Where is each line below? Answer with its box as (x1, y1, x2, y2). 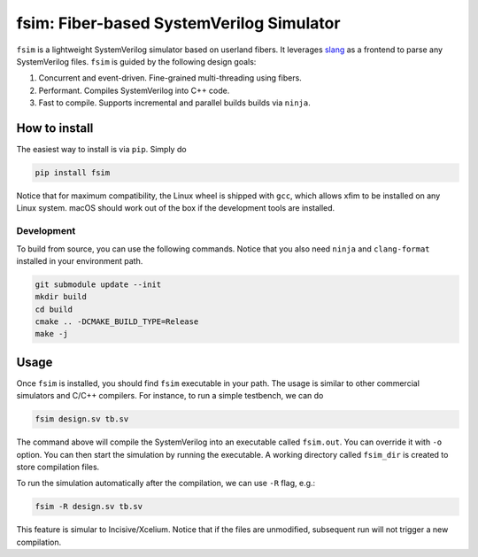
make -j (35, 329, 68, 339)
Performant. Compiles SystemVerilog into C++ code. (38, 85, 230, 96)
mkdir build (35, 292, 88, 302)
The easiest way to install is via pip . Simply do (16, 144, 187, 155)
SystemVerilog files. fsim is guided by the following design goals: (16, 56, 257, 66)
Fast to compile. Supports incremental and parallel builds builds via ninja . (38, 97, 312, 108)
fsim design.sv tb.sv (35, 414, 129, 424)
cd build (35, 304, 73, 314)
